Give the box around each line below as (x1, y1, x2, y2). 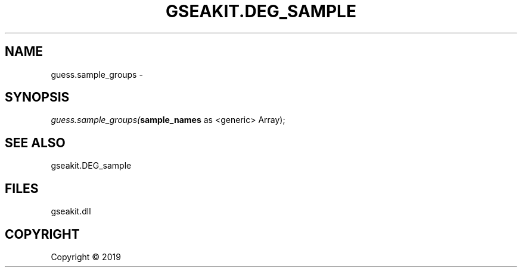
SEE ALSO (5, 135, 66, 150)
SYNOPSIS (5, 90, 70, 105)
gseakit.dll (51, 206, 91, 217)
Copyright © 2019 (51, 251, 121, 262)
